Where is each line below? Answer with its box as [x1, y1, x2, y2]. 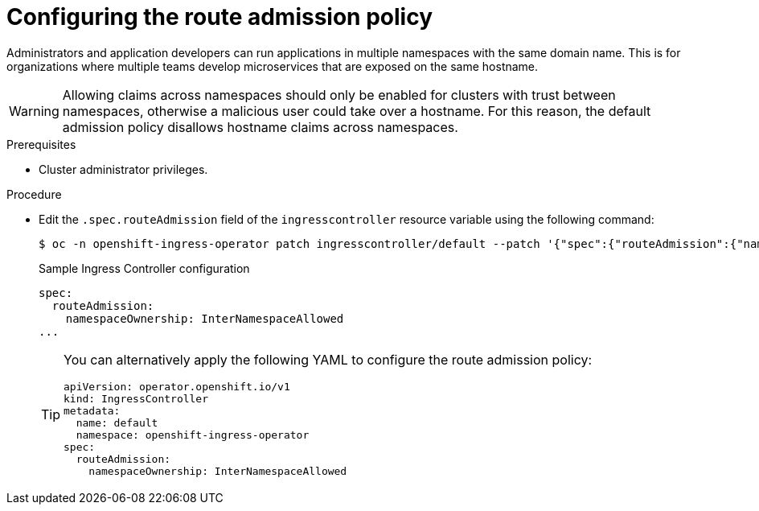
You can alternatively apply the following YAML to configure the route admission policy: [64, 351, 593, 368]
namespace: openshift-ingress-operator [76, 428, 310, 441]
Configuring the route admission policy [6, 3, 433, 31]
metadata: [64, 404, 121, 417]
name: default [76, 416, 158, 429]
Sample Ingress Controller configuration [39, 261, 250, 275]
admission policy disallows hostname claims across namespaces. [62, 118, 458, 135]
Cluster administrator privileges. [39, 162, 208, 176]
